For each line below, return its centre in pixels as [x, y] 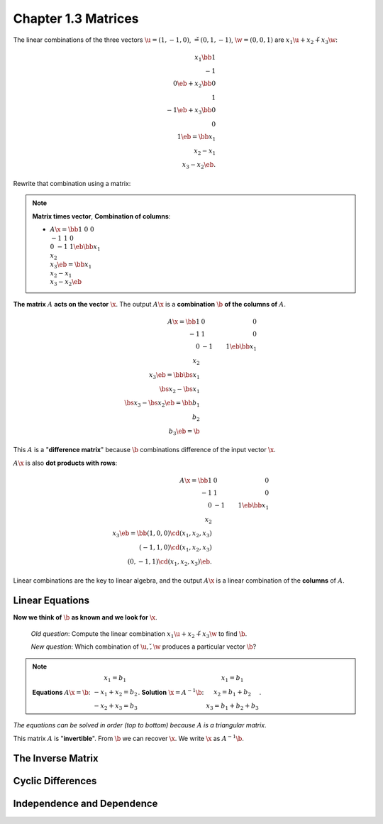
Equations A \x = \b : [61, 692]
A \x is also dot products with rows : [65, 463]
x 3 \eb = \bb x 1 [71, 265]
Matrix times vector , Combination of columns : [101, 216]
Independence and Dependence [85, 804]
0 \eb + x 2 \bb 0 [194, 84]
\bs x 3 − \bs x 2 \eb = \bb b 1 [162, 404]
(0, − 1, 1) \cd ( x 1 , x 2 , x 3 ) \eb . [170, 562]
